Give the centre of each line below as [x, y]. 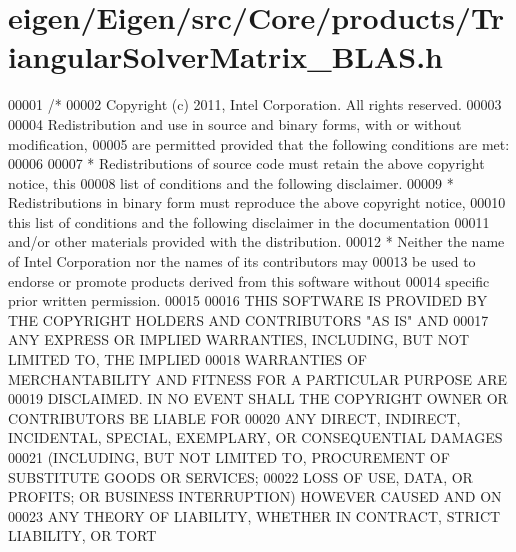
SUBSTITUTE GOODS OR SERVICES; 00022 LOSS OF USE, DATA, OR [240, 476]
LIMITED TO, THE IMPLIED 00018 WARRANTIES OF [187, 359]
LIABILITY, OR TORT [82, 535]
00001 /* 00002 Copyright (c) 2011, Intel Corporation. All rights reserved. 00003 [255, 104]
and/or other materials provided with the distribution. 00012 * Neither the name [256, 241]
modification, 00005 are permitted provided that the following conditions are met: [259, 143]
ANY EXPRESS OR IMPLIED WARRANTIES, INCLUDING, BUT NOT [239, 339]
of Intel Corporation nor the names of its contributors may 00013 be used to [242, 261]
